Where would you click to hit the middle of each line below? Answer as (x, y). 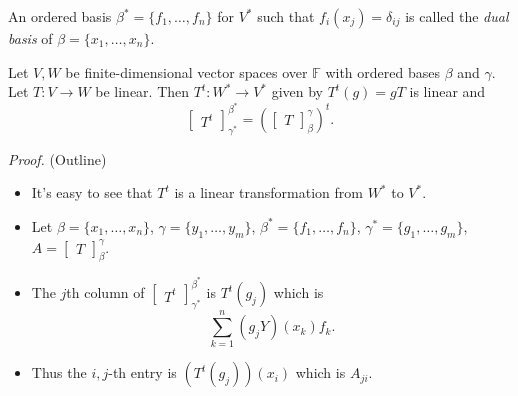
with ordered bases (382, 71)
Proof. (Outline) (57, 158)
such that (286, 16)
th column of (105, 292)
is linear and (447, 91)
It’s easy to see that (92, 192)
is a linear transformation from (268, 192)
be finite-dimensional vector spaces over (186, 71)
